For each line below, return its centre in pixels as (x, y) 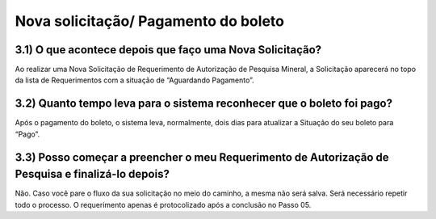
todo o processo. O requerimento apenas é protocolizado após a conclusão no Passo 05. (163, 204)
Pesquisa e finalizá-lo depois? (92, 174)
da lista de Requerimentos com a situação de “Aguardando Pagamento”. (134, 80)
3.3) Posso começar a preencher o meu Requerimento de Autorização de (202, 157)
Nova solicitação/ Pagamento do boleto (149, 21)
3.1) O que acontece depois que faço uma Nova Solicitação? (168, 50)
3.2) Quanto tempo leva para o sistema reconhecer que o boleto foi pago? (204, 104)
